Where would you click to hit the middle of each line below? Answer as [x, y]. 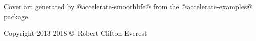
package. [17, 16]
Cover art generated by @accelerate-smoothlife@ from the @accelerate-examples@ [128, 6]
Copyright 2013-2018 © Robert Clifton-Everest [76, 33]
